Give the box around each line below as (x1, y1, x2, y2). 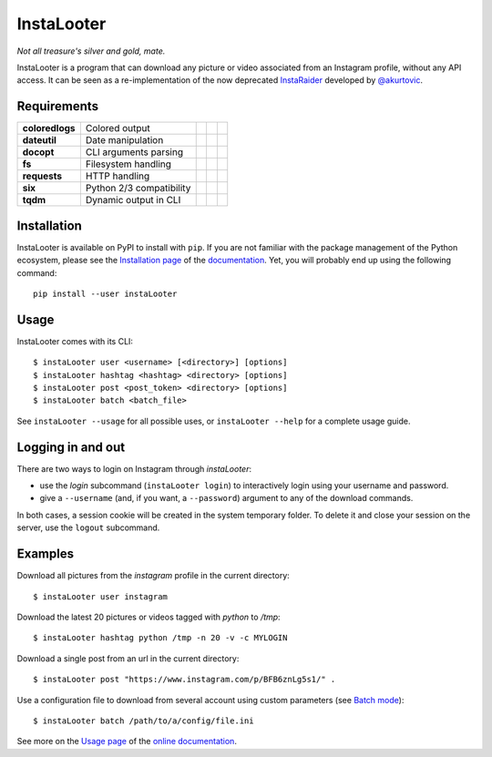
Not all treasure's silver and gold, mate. (16, 46, 166, 56)
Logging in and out (16, 439, 126, 455)
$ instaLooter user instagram (33, 591, 169, 601)
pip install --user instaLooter (33, 288, 178, 299)
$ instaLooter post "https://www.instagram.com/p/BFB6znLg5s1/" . (33, 674, 336, 685)
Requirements (16, 98, 99, 114)
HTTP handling (85, 169, 150, 182)
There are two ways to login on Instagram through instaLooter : (16, 463, 252, 474)
